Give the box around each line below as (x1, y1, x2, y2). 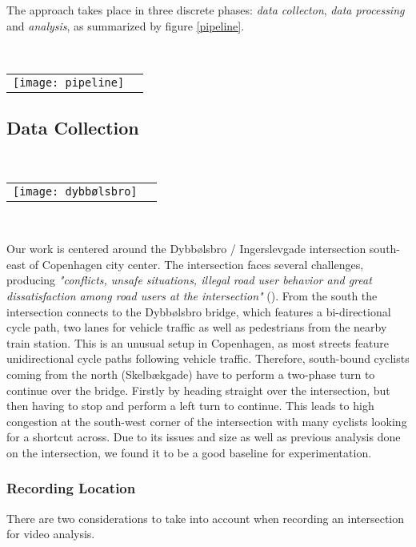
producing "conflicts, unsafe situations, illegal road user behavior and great (6, 271, 372, 288)
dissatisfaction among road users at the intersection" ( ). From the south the (6, 287, 378, 304)
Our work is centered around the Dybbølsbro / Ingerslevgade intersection (6, 240, 366, 257)
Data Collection (6, 115, 139, 140)
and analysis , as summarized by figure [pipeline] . (6, 17, 245, 34)
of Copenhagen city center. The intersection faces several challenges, (29, 255, 364, 272)
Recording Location (6, 478, 136, 498)
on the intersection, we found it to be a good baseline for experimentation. (6, 444, 372, 461)
